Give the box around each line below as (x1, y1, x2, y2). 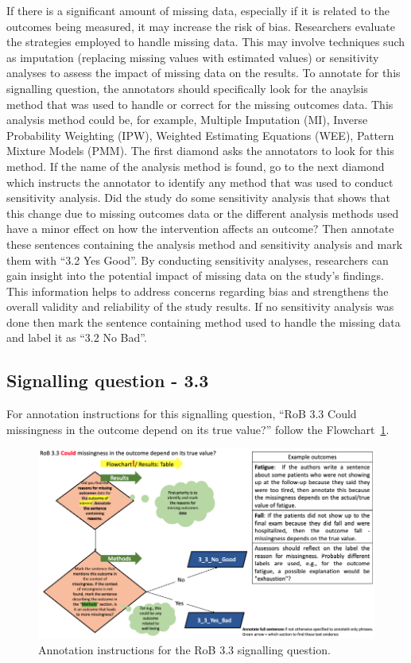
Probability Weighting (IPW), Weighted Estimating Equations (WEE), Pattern (6, 126, 394, 143)
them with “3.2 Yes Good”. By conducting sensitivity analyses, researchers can (6, 251, 389, 268)
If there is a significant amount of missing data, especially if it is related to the (6, 2, 390, 18)
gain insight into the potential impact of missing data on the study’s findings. (6, 267, 384, 284)
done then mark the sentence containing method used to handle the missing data (6, 313, 401, 330)
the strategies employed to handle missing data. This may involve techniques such (6, 33, 405, 50)
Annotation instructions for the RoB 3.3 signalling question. (38, 642, 331, 658)
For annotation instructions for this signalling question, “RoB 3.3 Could (6, 405, 357, 422)
